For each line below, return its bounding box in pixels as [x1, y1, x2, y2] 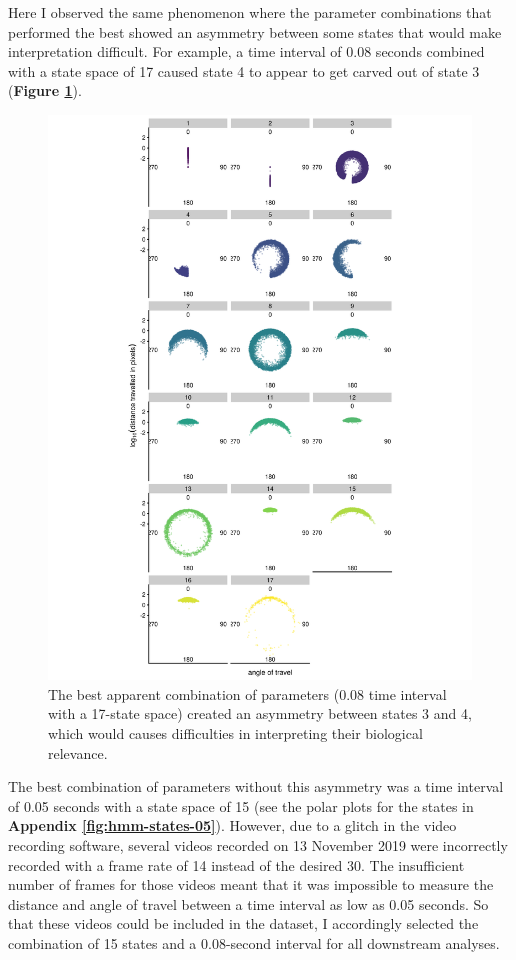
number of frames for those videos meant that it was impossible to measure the [8, 874, 494, 895]
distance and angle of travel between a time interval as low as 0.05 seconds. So [8, 893, 489, 914]
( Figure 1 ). [8, 80, 82, 101]
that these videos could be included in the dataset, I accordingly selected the [8, 913, 479, 934]
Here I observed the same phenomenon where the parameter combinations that [8, 2, 492, 22]
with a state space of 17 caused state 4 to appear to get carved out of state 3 [8, 60, 480, 81]
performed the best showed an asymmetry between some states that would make [8, 21, 502, 42]
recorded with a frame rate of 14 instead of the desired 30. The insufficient [8, 854, 465, 875]
